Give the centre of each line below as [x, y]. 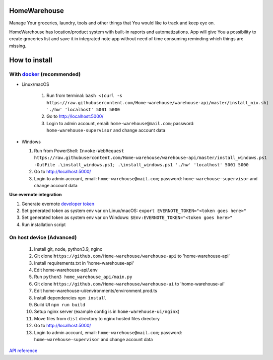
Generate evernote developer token [58, 204]
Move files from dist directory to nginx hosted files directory [97, 318]
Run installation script [44, 224]
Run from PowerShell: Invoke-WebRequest [79, 150]
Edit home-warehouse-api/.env [66, 270]
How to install [31, 60]
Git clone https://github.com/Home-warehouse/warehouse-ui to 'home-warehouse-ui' [130, 284]
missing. [18, 46]
